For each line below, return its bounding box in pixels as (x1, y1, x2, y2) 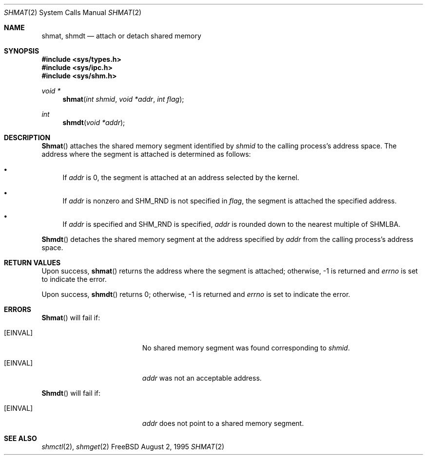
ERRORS (4, 305, 32, 313)
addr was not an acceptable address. (142, 374, 262, 382)
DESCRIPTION (4, 133, 51, 142)
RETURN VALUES (4, 258, 61, 267)
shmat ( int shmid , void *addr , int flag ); (62, 95, 184, 103)
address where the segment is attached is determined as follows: (41, 150, 251, 158)
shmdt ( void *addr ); (62, 118, 125, 127)
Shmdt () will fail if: (41, 389, 101, 397)
